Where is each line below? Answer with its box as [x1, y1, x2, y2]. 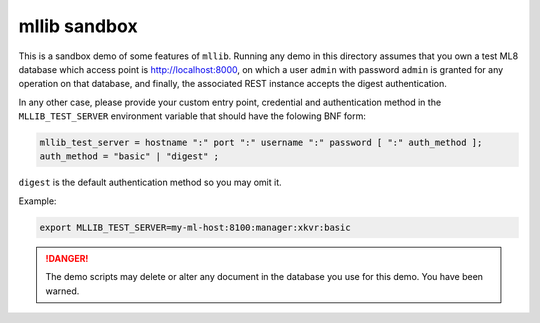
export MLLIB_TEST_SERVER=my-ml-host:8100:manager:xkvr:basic [39, 221, 351, 233]
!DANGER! [45, 252, 89, 264]
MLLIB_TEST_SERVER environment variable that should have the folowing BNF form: [18, 110, 367, 122]
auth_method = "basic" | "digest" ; [39, 151, 220, 162]
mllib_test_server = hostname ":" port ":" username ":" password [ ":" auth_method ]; [39, 137, 483, 149]
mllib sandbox [18, 15, 139, 37]
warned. [45, 285, 80, 297]
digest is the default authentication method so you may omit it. [18, 176, 282, 189]
